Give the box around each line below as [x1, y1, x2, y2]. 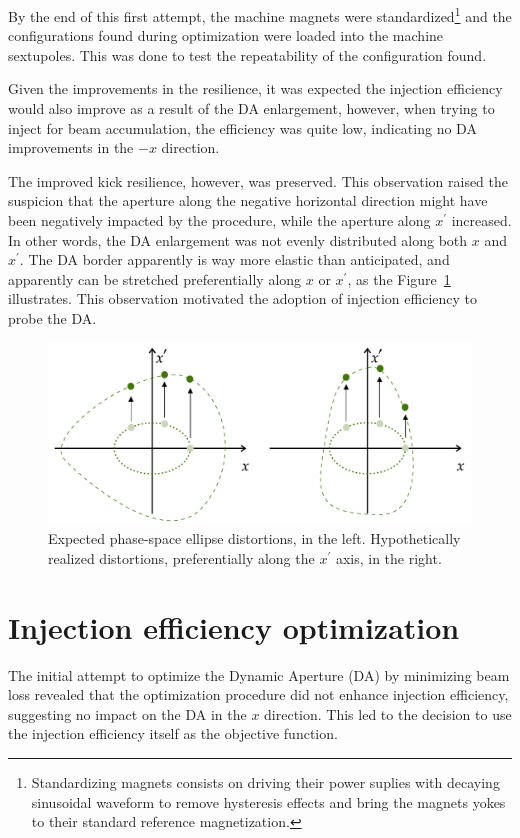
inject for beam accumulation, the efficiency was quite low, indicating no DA [8, 117, 477, 138]
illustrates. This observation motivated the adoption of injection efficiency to [8, 288, 477, 309]
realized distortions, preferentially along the [48, 547, 315, 568]
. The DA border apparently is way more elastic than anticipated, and [19, 249, 450, 270]
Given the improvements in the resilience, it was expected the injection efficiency [8, 78, 503, 99]
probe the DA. [8, 307, 97, 328]
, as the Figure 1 [347, 268, 451, 289]
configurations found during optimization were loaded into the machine [8, 25, 444, 46]
